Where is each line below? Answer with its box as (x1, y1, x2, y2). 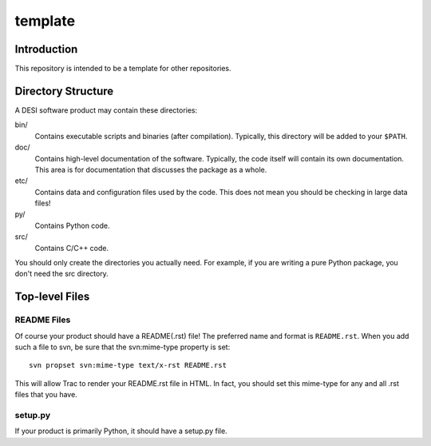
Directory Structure (14, 84, 114, 98)
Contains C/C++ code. (34, 243, 109, 253)
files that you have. (14, 390, 77, 400)
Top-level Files (14, 290, 90, 304)
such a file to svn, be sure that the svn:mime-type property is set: (14, 342, 231, 352)
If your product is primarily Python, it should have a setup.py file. (14, 426, 227, 436)
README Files (14, 314, 71, 325)
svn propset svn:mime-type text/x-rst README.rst (29, 360, 227, 370)
